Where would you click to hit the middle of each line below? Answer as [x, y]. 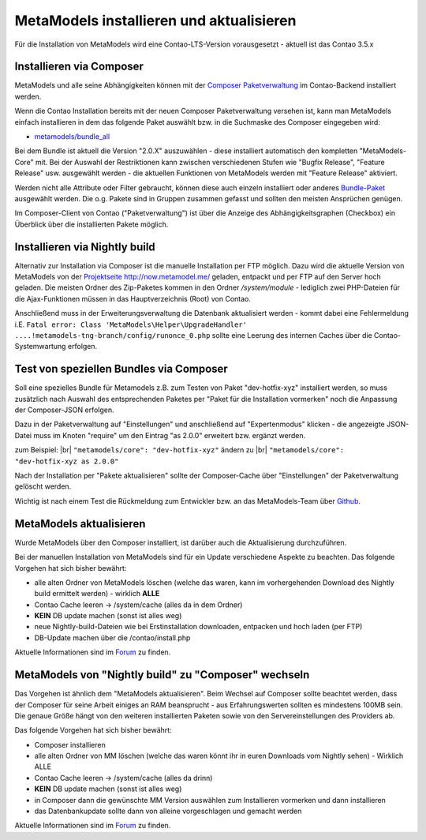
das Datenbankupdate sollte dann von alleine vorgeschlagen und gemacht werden [168, 811]
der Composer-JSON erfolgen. [64, 410]
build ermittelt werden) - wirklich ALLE [97, 594]
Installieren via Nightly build [85, 247]
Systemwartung [40, 347]
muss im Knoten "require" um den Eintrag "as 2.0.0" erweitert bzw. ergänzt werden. [169, 435]
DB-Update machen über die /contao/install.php [112, 637]
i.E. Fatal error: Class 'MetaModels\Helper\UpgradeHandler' [131, 324]
